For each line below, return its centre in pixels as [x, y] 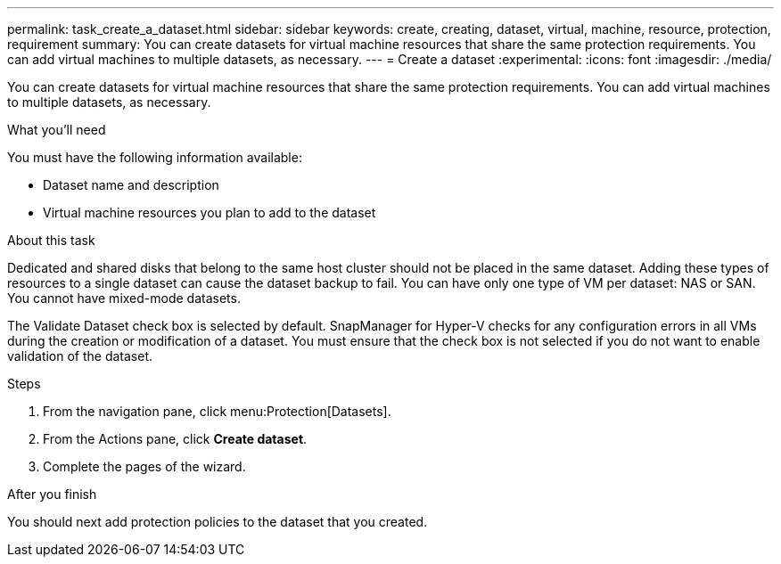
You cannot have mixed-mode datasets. [124, 298]
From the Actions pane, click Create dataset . [175, 439]
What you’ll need [57, 130]
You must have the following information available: [155, 157]
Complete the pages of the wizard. [144, 466]
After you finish [52, 494]
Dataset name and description [131, 185]
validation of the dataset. [80, 356]
